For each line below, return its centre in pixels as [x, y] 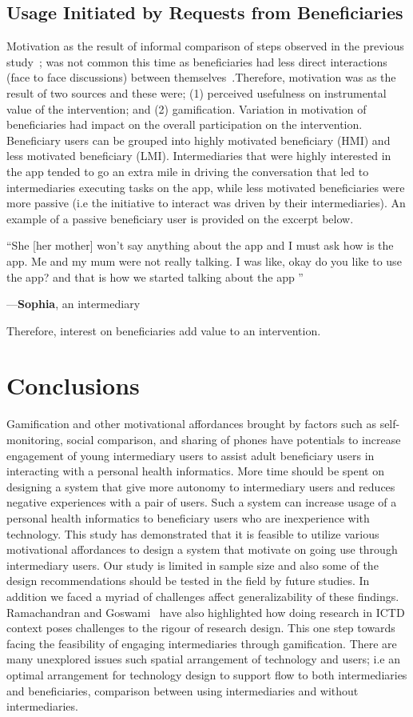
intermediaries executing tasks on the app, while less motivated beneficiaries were [206, 187]
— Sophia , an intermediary [73, 304]
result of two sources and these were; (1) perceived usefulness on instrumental [197, 92]
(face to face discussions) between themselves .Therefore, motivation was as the [201, 77]
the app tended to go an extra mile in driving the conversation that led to [188, 171]
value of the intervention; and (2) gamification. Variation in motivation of [187, 108]
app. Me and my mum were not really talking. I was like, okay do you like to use [204, 260]
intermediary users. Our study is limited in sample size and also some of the [193, 565]
